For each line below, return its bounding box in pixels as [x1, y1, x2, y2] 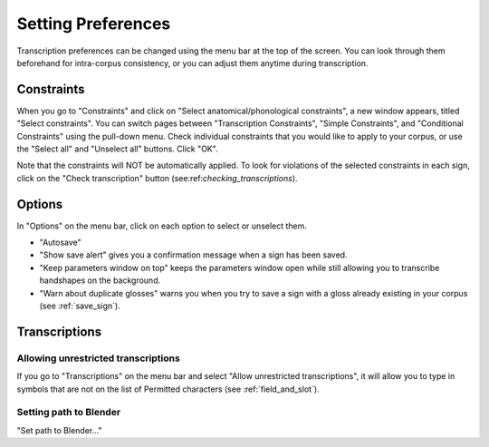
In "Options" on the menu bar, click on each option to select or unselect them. [16, 220, 308, 231]
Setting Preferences [16, 14, 171, 34]
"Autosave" [39, 237, 81, 248]
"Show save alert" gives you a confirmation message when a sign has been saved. [39, 249, 348, 260]
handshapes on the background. [39, 275, 161, 286]
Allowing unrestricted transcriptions [16, 352, 180, 364]
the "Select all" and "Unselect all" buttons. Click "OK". [16, 143, 218, 154]
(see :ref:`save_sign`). [39, 300, 121, 312]
